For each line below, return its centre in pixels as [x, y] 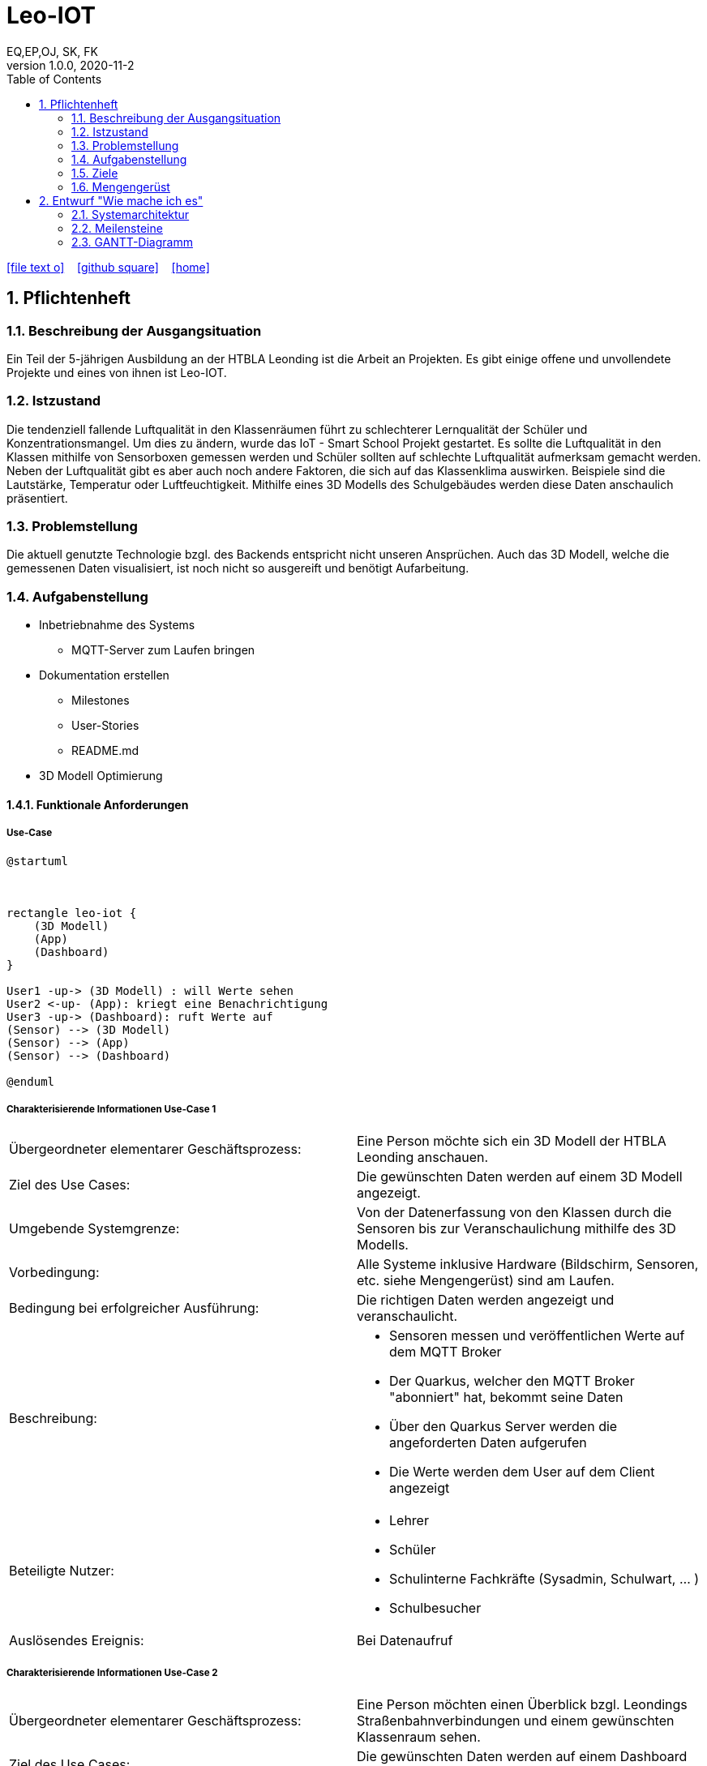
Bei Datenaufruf [405, 1641]
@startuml [37, 861]
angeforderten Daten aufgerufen [488, 1443]
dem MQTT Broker [446, 1352]
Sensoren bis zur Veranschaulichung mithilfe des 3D [516, 1229]
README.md [105, 751]
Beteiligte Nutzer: [62, 1571]
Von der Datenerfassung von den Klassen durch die [514, 1213]
